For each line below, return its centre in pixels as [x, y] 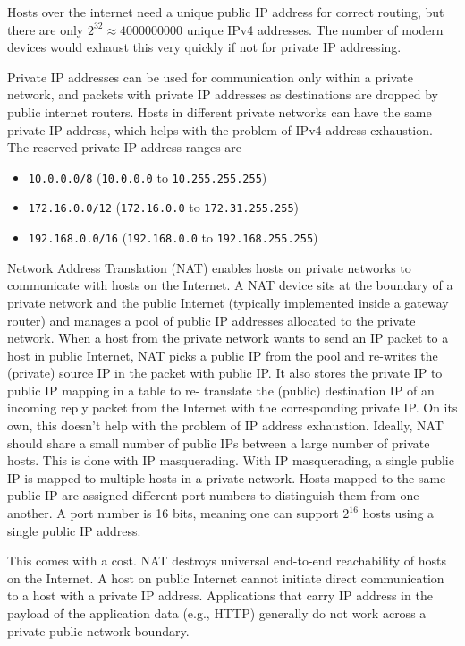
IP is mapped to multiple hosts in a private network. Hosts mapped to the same [227, 477]
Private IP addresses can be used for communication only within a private [210, 76]
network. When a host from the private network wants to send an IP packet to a [228, 338]
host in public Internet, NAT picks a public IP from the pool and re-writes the [223, 355]
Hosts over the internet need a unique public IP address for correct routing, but [226, 12]
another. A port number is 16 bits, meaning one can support [173, 513]
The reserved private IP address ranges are [125, 147]
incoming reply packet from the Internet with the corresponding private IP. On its [232, 408]
